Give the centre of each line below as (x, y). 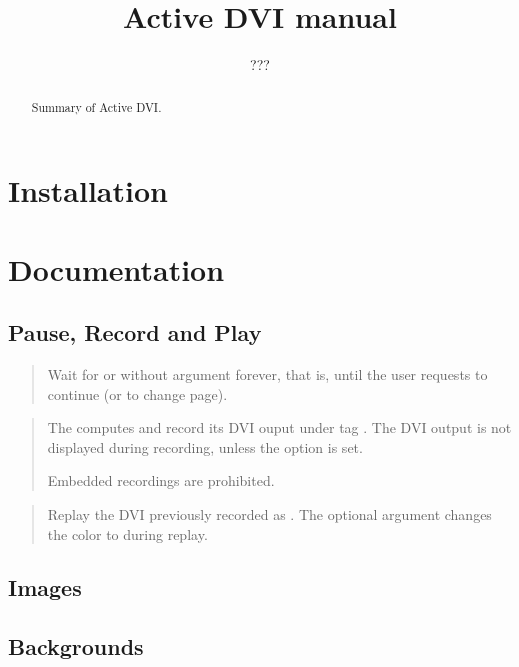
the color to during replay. (127, 533)
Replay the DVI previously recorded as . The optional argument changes (269, 513)
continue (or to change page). (137, 393)
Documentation (116, 268)
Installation (88, 190)
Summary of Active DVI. (96, 106)
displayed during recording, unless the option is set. (205, 446)
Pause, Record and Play (135, 332)
